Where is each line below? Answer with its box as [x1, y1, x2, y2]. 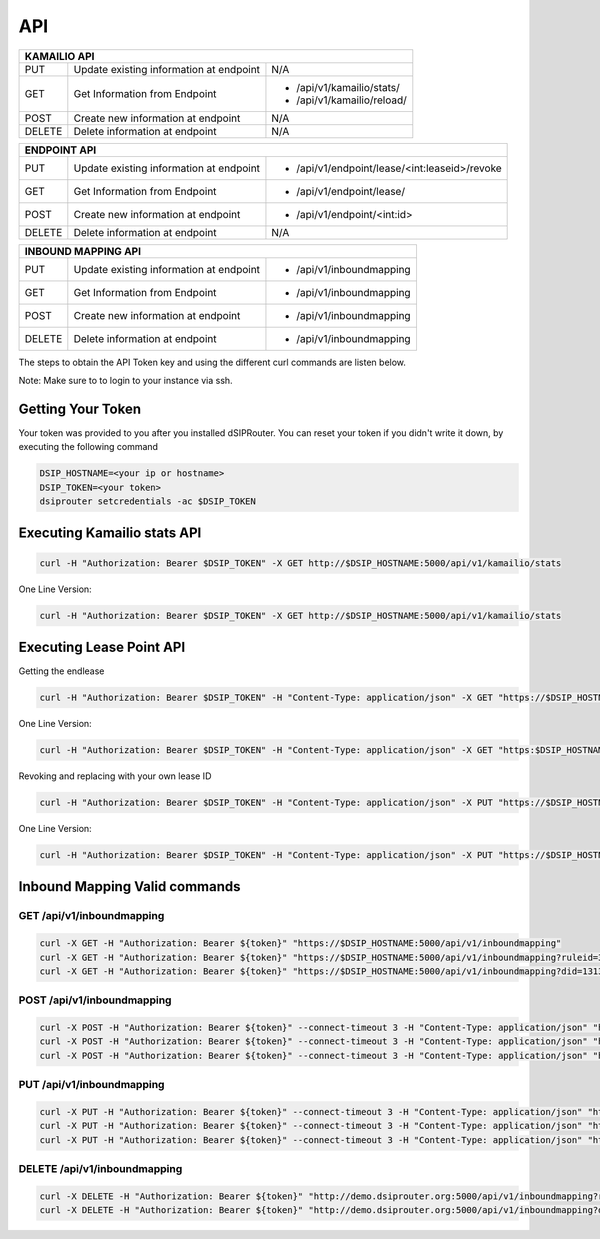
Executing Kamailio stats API [18, 525, 202, 542]
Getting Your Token [18, 400, 142, 417]
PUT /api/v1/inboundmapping [18, 1078, 165, 1092]
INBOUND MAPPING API [24, 244, 142, 258]
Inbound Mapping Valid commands [18, 878, 241, 895]
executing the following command [18, 441, 159, 453]
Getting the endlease [18, 665, 105, 677]
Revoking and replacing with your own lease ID [18, 770, 212, 782]
